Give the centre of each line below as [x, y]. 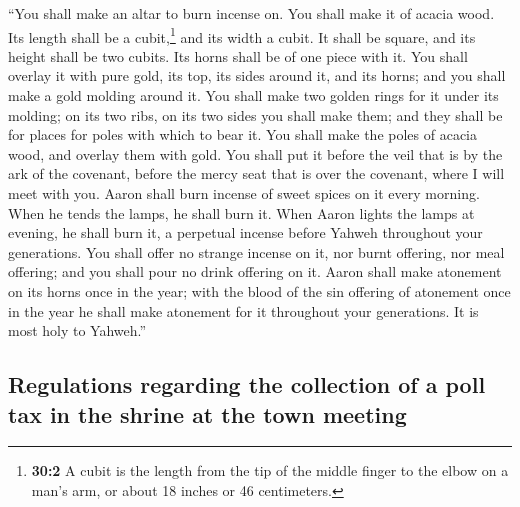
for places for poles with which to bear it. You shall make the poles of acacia [243, 134]
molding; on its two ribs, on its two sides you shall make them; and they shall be [255, 114]
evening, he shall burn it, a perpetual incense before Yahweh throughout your [245, 232]
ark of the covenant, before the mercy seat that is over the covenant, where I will [256, 173]
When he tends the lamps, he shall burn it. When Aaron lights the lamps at [241, 212]
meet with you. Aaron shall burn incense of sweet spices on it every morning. [244, 193]
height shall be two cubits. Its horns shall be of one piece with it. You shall [238, 55]
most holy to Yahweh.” [77, 330]
